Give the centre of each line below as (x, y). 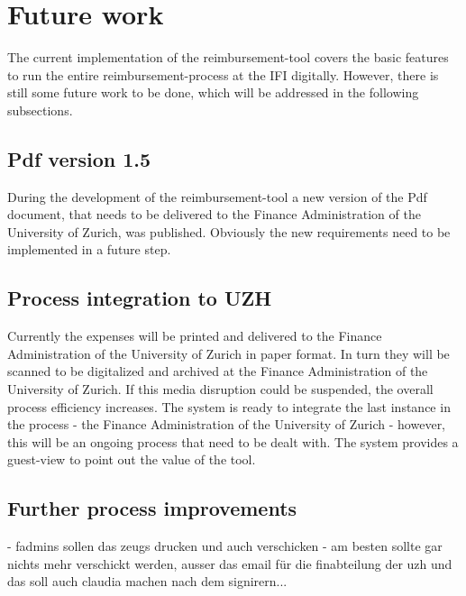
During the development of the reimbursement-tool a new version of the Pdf (217, 196)
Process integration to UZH (140, 298)
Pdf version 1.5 (79, 158)
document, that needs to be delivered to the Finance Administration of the (214, 214)
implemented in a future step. (89, 249)
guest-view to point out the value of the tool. (132, 459)
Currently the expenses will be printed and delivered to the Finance (195, 336)
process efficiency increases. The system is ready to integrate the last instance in (229, 406)
